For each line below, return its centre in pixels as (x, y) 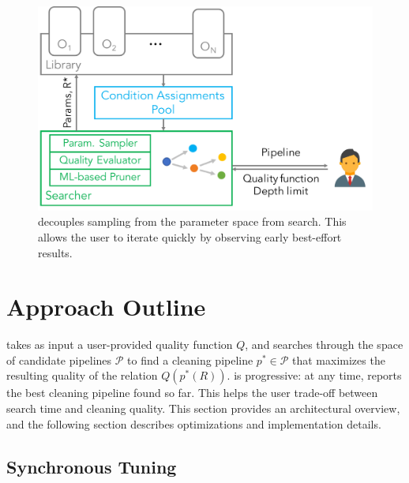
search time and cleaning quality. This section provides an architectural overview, (203, 408)
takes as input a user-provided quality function (120, 344)
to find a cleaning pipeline (190, 359)
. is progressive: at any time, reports (314, 375)
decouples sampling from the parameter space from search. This (192, 221)
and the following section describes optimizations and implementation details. (194, 423)
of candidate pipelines (59, 359)
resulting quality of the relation (82, 375)
